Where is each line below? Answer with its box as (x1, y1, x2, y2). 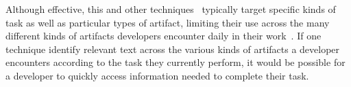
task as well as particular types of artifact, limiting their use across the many (5, 15, 330, 29)
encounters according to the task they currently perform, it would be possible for (5, 55, 346, 69)
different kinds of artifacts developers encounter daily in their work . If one (5, 29, 322, 43)
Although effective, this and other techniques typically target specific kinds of (5, 2, 336, 16)
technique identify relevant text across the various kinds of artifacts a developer (5, 41, 340, 56)
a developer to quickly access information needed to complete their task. (5, 68, 309, 82)
